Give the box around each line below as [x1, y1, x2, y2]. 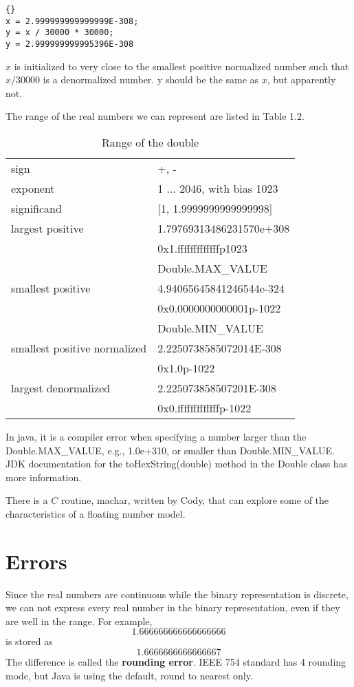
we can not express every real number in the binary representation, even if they [5, 600, 340, 615]
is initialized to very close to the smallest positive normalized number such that [14, 59, 349, 73]
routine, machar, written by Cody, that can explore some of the [60, 493, 329, 507]
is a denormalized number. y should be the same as [43, 72, 259, 87]
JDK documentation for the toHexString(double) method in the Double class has [5, 456, 348, 471]
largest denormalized [11, 380, 111, 396]
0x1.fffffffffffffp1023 [157, 240, 247, 256]
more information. [5, 469, 82, 484]
